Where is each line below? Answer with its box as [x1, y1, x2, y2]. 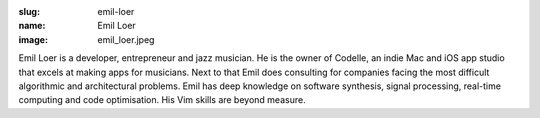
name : [18, 20, 46, 32]
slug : [18, 6, 40, 17]
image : [18, 33, 49, 45]
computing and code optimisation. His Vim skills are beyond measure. [18, 94, 306, 106]
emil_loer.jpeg [97, 33, 155, 45]
